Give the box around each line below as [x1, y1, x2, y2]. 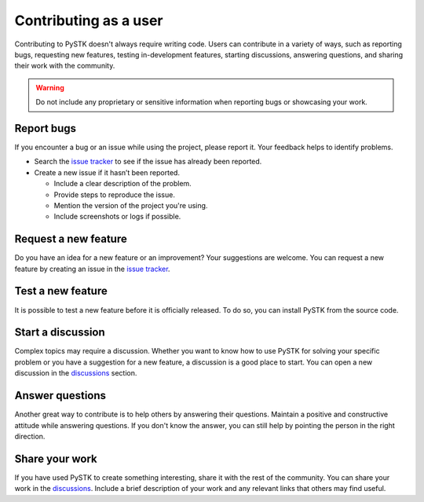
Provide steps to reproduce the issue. [53, 189, 176, 200]
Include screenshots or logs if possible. [53, 212, 181, 222]
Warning [35, 82, 64, 92]
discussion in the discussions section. [14, 368, 137, 378]
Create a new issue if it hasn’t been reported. [34, 167, 181, 177]
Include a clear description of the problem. [53, 179, 192, 189]
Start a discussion [14, 326, 105, 339]
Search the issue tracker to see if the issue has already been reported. [34, 157, 262, 167]
